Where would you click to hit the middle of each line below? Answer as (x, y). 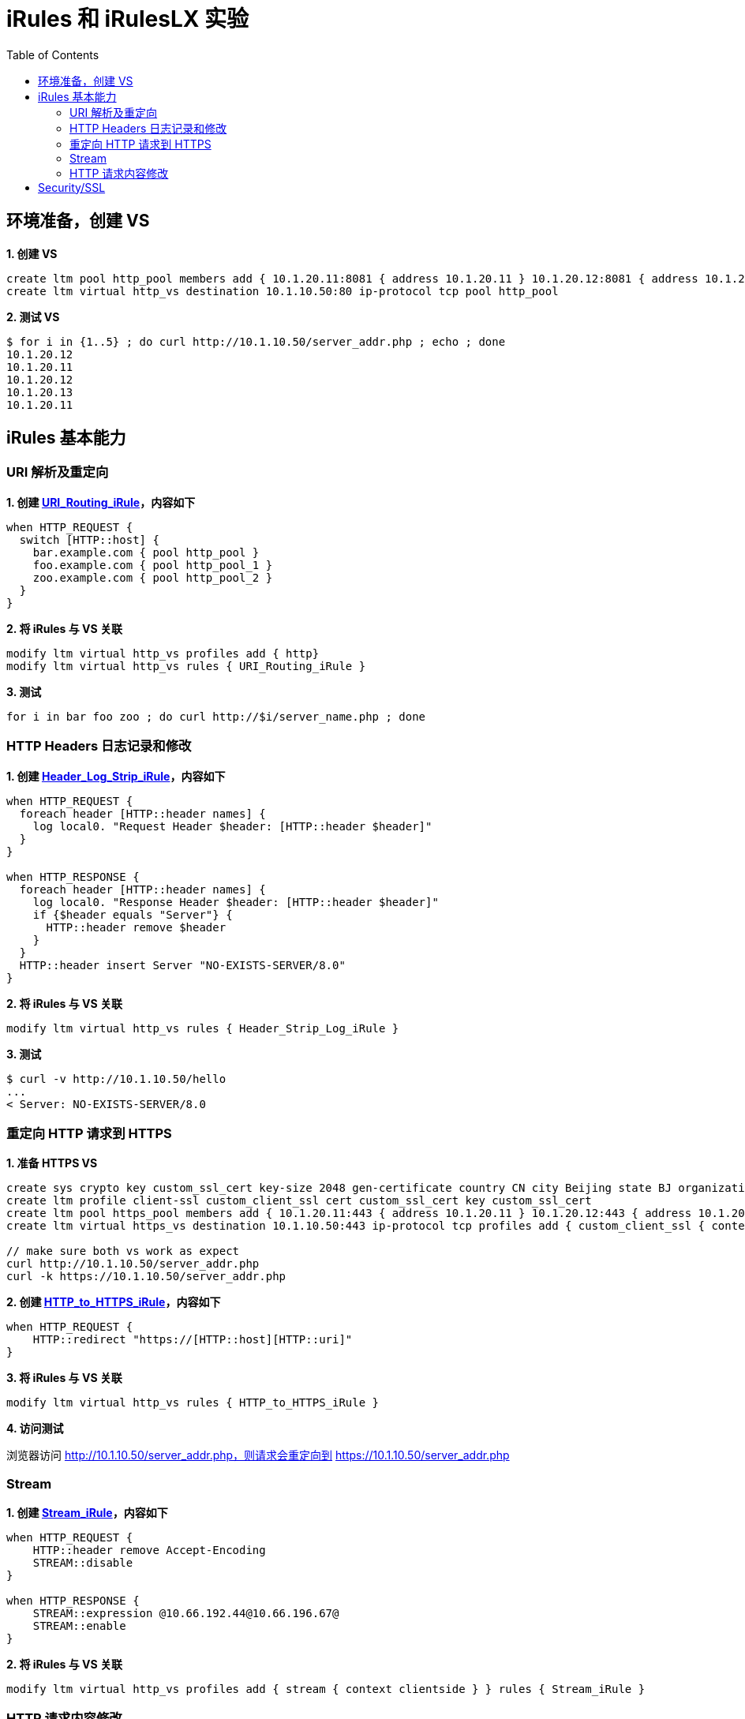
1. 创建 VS (32, 253)
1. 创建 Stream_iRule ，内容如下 (87, 1513)
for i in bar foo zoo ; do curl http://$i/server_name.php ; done (216, 716)
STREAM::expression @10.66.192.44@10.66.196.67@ (186, 1614)
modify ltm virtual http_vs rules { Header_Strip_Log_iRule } (203, 1028)
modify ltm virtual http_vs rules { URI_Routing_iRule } (186, 666)
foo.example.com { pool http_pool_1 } (153, 565)
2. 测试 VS (33, 316)
